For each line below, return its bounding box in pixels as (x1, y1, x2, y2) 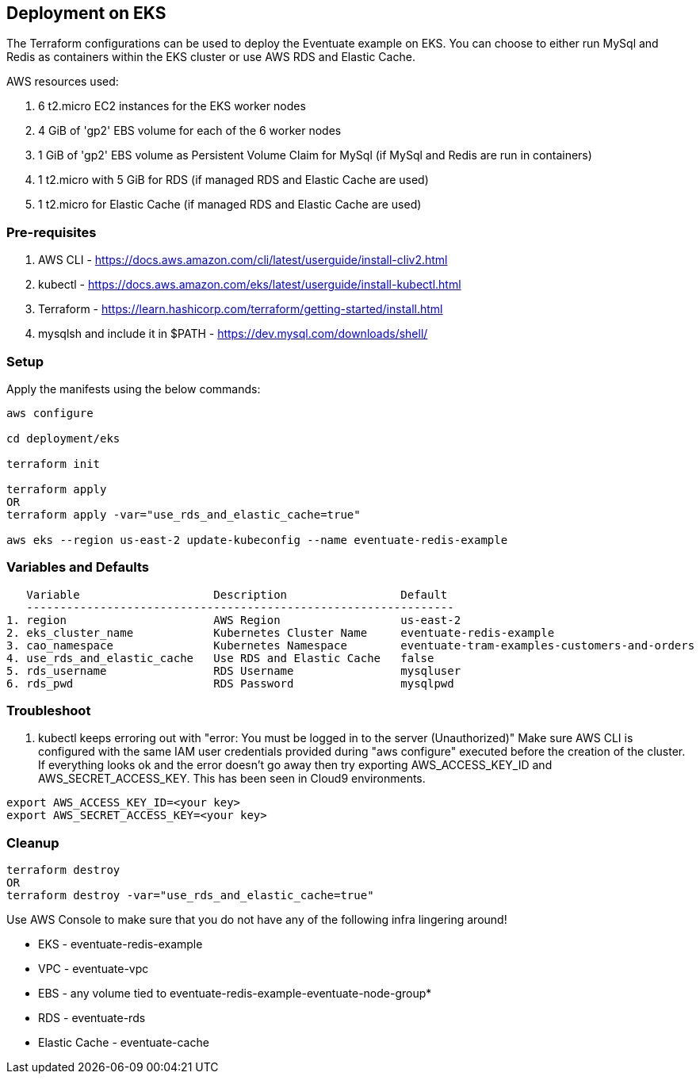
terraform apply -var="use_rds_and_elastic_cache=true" (6, 507, 361, 521)
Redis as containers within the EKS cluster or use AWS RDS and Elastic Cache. (6, 50, 415, 64)
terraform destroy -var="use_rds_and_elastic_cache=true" (6, 889, 374, 902)
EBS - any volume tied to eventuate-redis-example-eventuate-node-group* (38, 986, 432, 1001)
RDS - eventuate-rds (38, 1011, 146, 1025)
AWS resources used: (6, 75, 119, 89)
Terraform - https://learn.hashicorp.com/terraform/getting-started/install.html (38, 302, 443, 316)
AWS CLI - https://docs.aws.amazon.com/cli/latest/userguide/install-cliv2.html (38, 253, 448, 267)
